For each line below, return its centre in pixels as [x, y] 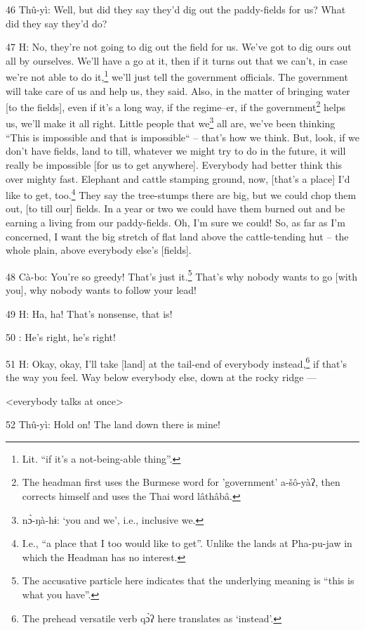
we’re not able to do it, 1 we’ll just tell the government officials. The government [177, 76]
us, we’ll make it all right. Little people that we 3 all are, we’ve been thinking [171, 122]
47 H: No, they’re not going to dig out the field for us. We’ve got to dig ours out [179, 47]
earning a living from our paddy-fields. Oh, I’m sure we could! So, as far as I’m [175, 222]
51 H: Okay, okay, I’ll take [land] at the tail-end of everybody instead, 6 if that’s [176, 362]
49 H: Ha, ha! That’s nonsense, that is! [89, 313]
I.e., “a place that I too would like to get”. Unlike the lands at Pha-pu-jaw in [187, 543]
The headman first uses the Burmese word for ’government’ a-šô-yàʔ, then [181, 482]
